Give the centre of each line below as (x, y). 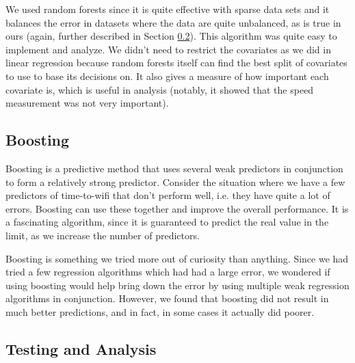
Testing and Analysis (81, 348)
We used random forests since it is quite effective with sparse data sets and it (168, 9)
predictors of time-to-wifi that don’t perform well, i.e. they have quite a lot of (168, 195)
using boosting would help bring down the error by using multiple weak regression (177, 285)
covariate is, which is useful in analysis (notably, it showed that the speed (160, 89)
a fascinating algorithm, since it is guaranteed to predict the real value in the (167, 222)
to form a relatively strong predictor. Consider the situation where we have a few (175, 181)
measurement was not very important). (87, 103)
